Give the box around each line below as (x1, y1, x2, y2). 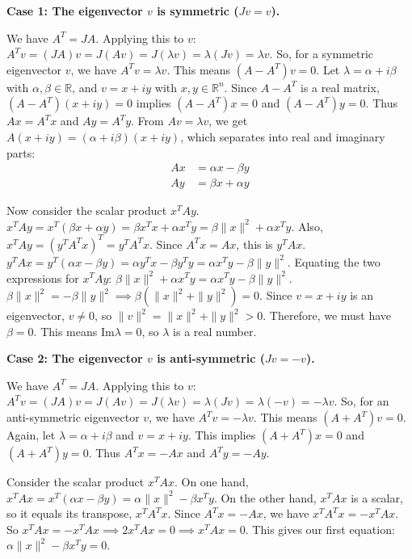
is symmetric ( (157, 2, 239, 19)
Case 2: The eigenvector (6, 350, 143, 367)
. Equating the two (287, 253, 380, 270)
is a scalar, (351, 489, 403, 506)
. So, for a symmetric (269, 45, 374, 62)
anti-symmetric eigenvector (6, 409, 140, 426)
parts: (6, 144, 36, 161)
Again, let (6, 427, 56, 443)
